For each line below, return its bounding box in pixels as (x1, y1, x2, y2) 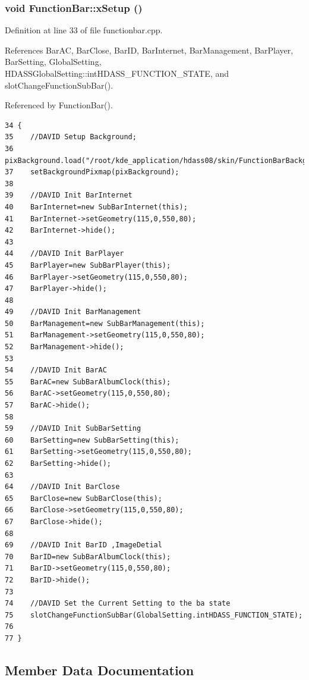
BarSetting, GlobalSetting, (5, 55, 102, 68)
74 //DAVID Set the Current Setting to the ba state (5, 599, 231, 608)
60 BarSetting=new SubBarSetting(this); (5, 435, 179, 444)
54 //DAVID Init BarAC (5, 366, 107, 375)
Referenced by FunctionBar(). (5, 99, 113, 111)
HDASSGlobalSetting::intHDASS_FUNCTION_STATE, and (5, 67, 229, 79)
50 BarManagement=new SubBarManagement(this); (5, 319, 205, 328)
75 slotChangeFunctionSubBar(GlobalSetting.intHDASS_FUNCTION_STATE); (5, 610, 303, 619)
